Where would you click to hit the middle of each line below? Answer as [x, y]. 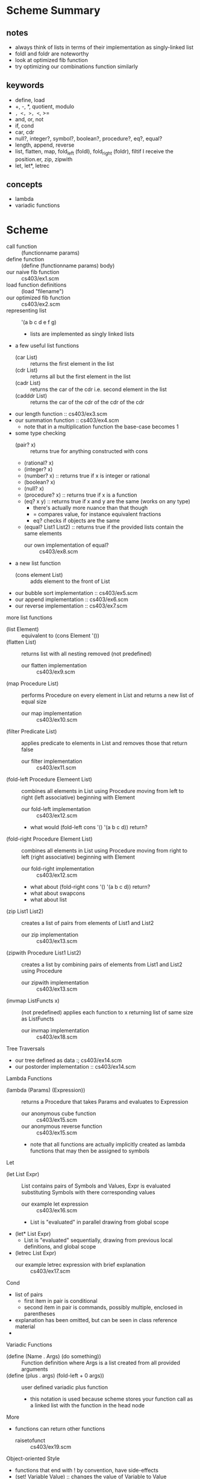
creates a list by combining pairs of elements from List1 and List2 [102, 965]
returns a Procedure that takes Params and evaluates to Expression [105, 1102]
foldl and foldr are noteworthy [52, 54]
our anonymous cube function [59, 1113]
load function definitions [36, 285]
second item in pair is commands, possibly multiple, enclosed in [103, 1308]
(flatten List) [21, 642]
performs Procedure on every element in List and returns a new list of [108, 695]
